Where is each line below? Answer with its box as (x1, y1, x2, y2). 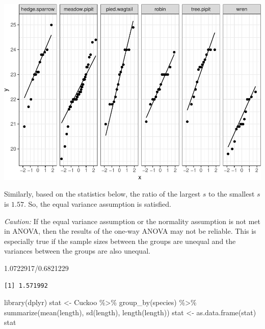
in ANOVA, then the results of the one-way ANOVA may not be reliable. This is (4, 226, 256, 236)
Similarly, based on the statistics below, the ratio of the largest (4, 188, 201, 199)
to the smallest (208, 188, 255, 199)
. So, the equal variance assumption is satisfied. (23, 199, 171, 209)
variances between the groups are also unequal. (4, 245, 150, 256)
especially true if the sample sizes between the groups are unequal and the (4, 235, 236, 246)
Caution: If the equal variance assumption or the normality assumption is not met (4, 215, 261, 226)
